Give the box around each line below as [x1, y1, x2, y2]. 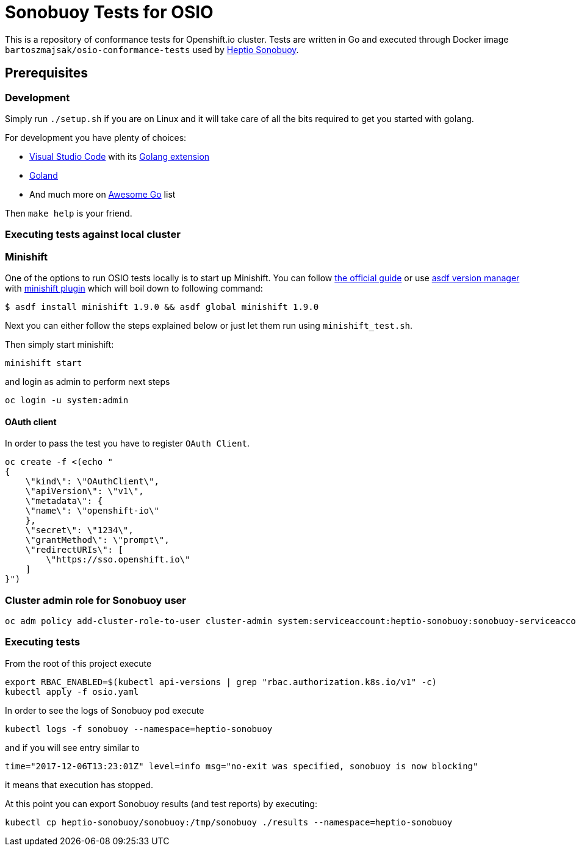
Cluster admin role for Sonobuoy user [5, 594, 186, 606]
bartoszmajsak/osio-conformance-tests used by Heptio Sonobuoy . [5, 44, 299, 55]
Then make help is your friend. [5, 207, 132, 218]
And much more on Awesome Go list [29, 189, 176, 199]
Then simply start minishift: [5, 339, 114, 350]
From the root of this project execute [5, 658, 152, 669]
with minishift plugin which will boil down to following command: [5, 283, 263, 294]
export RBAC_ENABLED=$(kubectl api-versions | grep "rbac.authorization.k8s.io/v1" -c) [5, 677, 437, 687]
